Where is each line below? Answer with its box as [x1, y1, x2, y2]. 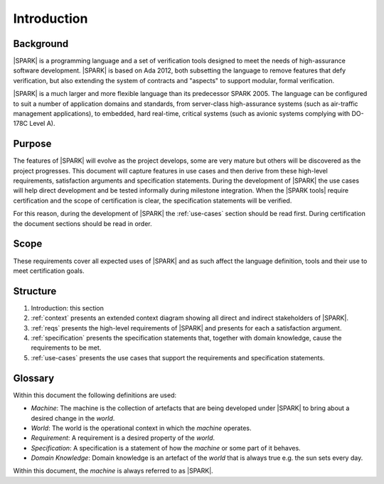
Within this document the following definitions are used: [13, 391, 177, 399]
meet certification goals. [13, 267, 85, 275]
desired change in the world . [31, 414, 115, 422]
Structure [13, 285, 57, 297]
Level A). [29, 119, 55, 128]
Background [13, 38, 69, 50]
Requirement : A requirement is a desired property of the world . [31, 434, 215, 442]
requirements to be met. [31, 343, 102, 352]
